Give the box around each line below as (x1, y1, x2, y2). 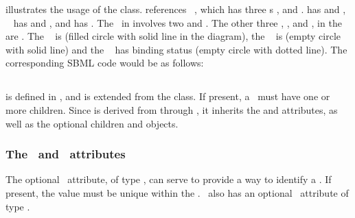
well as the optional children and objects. (5, 116, 179, 130)
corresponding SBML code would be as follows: (5, 56, 204, 70)
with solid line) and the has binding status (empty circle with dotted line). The (5, 42, 347, 56)
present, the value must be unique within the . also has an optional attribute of (5, 185, 349, 199)
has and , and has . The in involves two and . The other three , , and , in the (13, 15, 342, 29)
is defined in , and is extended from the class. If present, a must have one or (5, 89, 330, 104)
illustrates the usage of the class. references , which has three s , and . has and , (5, 2, 346, 16)
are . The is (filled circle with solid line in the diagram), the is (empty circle (5, 29, 341, 43)
